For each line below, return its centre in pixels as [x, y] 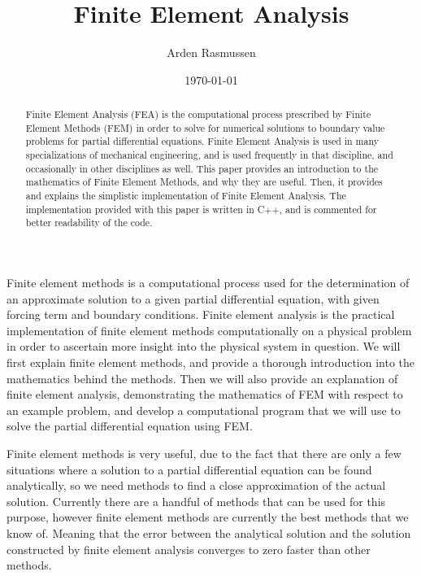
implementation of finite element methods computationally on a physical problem [209, 330]
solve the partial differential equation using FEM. [130, 426]
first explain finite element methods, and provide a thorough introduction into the [211, 362]
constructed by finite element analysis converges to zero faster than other [189, 549]
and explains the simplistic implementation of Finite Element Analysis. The [186, 196]
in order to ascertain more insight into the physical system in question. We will [204, 346]
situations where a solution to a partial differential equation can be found [189, 469]
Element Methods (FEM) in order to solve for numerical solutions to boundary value [205, 127]
